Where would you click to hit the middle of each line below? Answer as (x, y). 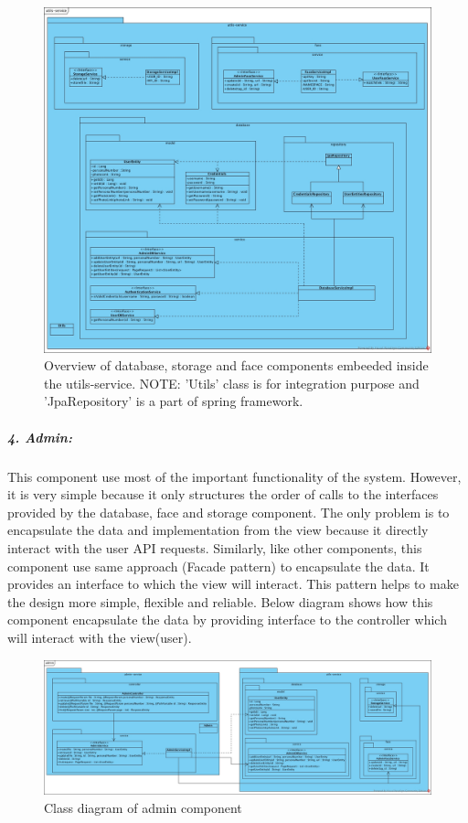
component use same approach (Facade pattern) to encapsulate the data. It (218, 566)
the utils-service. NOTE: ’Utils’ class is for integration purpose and (232, 383)
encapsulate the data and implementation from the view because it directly (218, 530)
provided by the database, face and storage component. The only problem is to (229, 512)
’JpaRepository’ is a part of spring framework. (174, 401)
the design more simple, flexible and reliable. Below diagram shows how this (220, 601)
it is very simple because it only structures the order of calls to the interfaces (223, 494)
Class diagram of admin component (143, 807)
